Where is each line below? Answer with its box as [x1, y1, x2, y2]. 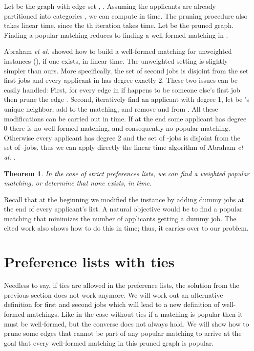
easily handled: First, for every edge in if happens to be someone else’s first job [4, 84, 240, 94]
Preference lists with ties [4, 252, 175, 272]
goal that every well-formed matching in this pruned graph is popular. [4, 337, 214, 348]
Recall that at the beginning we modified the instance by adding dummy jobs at [4, 194, 244, 204]
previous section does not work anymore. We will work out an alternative [4, 289, 223, 300]
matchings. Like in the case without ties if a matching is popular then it [27, 308, 243, 319]
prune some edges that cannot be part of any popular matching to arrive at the [4, 328, 242, 338]
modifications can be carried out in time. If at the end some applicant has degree [4, 113, 247, 123]
